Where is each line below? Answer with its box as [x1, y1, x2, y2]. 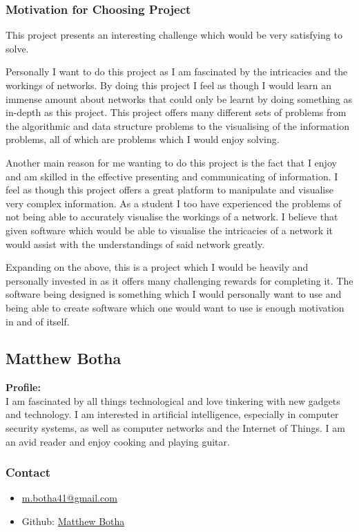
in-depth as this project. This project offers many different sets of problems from [6, 105, 347, 120]
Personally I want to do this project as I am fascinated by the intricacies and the [6, 64, 348, 79]
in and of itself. [6, 314, 70, 328]
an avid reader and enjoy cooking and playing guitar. [6, 434, 230, 448]
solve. [6, 41, 29, 55]
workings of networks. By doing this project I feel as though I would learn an [6, 78, 331, 92]
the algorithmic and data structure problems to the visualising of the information [6, 118, 349, 133]
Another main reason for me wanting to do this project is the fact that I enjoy [6, 155, 337, 169]
